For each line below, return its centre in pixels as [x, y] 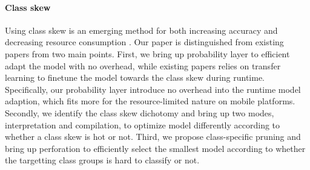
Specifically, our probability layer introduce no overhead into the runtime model [153, 89]
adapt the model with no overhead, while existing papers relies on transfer [143, 65]
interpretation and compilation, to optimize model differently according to [143, 124]
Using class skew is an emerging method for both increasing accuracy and [141, 30]
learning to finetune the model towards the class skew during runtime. [135, 77]
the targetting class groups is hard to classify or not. [102, 160]
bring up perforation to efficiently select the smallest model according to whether [155, 148]
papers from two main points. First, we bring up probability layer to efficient [147, 53]
